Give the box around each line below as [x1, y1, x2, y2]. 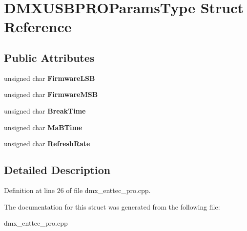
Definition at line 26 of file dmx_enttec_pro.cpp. [4, 185, 151, 195]
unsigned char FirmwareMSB [4, 89, 98, 99]
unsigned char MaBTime [4, 122, 82, 132]
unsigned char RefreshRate [4, 138, 90, 149]
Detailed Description [4, 162, 111, 177]
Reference [4, 17, 72, 37]
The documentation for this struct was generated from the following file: [4, 201, 220, 212]
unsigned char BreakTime [4, 105, 86, 115]
